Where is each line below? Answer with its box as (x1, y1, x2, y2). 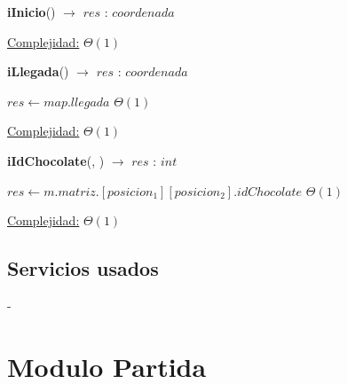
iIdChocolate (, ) (7, 151, 105, 169)
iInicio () (7, 3, 56, 20)
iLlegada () (7, 62, 69, 81)
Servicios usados (7, 255, 159, 282)
